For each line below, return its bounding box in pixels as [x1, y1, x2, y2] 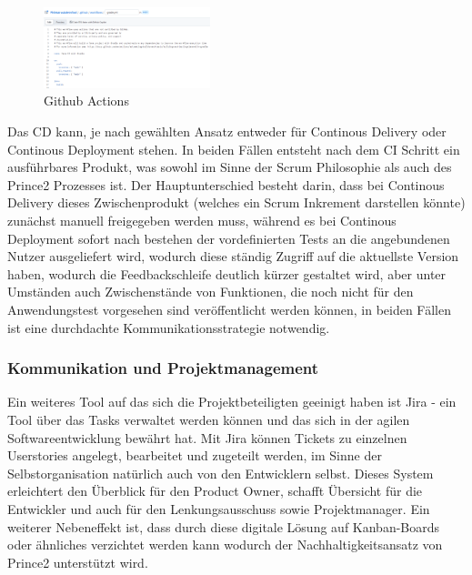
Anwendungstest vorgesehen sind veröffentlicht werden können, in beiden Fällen [7, 299, 451, 318]
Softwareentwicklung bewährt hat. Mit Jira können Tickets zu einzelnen [7, 428, 407, 447]
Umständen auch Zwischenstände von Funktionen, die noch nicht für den [7, 282, 414, 301]
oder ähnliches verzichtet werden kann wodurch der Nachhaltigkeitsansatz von [7, 535, 443, 554]
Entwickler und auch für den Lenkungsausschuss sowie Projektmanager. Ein [7, 499, 430, 518]
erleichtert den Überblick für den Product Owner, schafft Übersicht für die [7, 481, 423, 500]
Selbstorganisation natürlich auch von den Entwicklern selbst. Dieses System [7, 463, 434, 482]
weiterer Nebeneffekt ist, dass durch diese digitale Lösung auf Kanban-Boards [7, 517, 440, 536]
